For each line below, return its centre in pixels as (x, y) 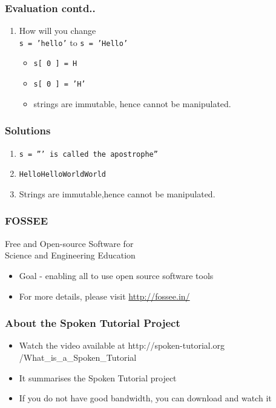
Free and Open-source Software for (69, 243)
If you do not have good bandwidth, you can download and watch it (145, 398)
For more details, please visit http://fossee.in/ (104, 296)
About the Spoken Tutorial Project (93, 323)
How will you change (57, 31)
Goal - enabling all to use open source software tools (116, 275)
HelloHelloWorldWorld (62, 175)
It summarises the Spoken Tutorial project (98, 377)
